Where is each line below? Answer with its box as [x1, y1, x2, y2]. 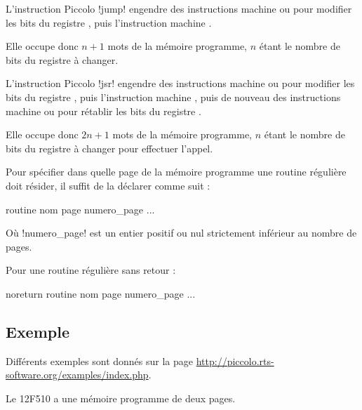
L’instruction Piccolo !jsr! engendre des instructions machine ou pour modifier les [6, 76, 355, 91]
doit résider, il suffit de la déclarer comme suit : [6, 178, 210, 192]
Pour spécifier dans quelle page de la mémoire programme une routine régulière [6, 164, 347, 179]
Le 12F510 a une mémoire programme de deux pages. [6, 390, 236, 405]
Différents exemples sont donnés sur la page [6, 353, 194, 368]
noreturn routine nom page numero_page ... [6, 286, 196, 300]
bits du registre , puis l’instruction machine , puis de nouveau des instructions [6, 89, 341, 104]
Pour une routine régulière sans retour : [6, 263, 176, 277]
